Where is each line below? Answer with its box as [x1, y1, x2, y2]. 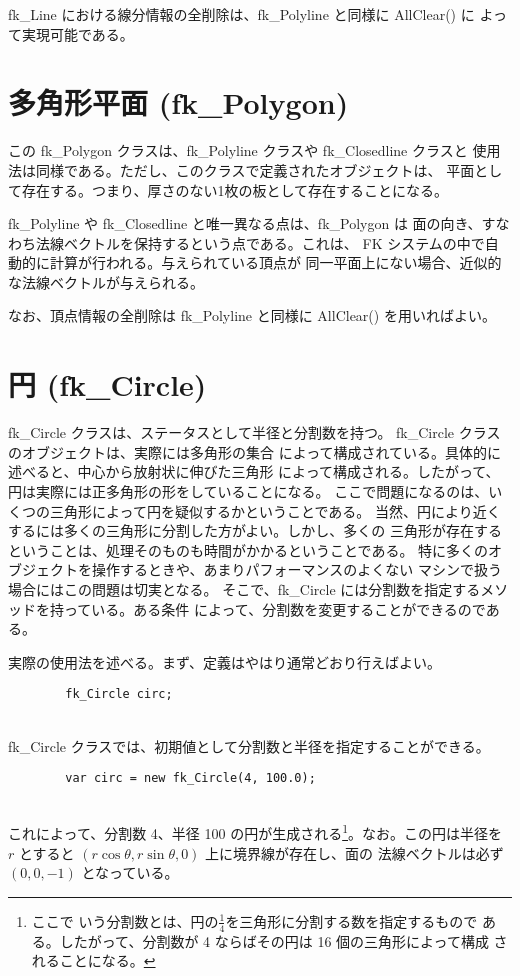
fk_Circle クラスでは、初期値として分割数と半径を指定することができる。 [8, 735, 490, 756]
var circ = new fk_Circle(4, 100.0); [65, 771, 316, 786]
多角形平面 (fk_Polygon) [8, 82, 349, 123]
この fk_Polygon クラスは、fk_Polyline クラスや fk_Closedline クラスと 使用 [8, 140, 501, 161]
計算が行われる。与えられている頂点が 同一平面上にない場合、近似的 [49, 252, 502, 273]
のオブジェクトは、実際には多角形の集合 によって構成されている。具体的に [8, 441, 502, 462]
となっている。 [81, 862, 179, 883]
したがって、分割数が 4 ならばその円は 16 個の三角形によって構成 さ [59, 930, 508, 951]
